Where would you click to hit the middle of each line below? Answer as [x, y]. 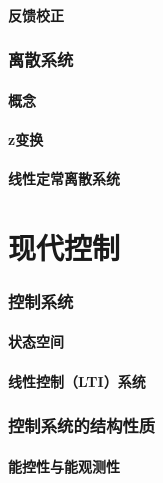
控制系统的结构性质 [82, 425]
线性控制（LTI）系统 [77, 380]
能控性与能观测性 [64, 465]
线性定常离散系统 [64, 178]
